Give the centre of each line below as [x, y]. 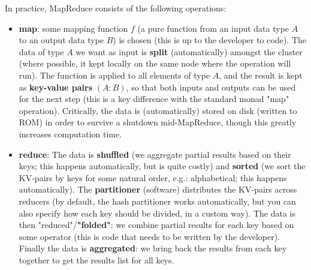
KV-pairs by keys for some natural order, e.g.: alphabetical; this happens [153, 177]
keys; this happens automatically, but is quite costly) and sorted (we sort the [162, 166]
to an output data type [61, 40]
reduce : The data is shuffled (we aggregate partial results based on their [155, 154]
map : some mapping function [73, 28]
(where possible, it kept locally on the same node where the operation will [155, 63]
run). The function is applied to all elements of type [114, 75]
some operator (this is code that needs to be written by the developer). [150, 236]
